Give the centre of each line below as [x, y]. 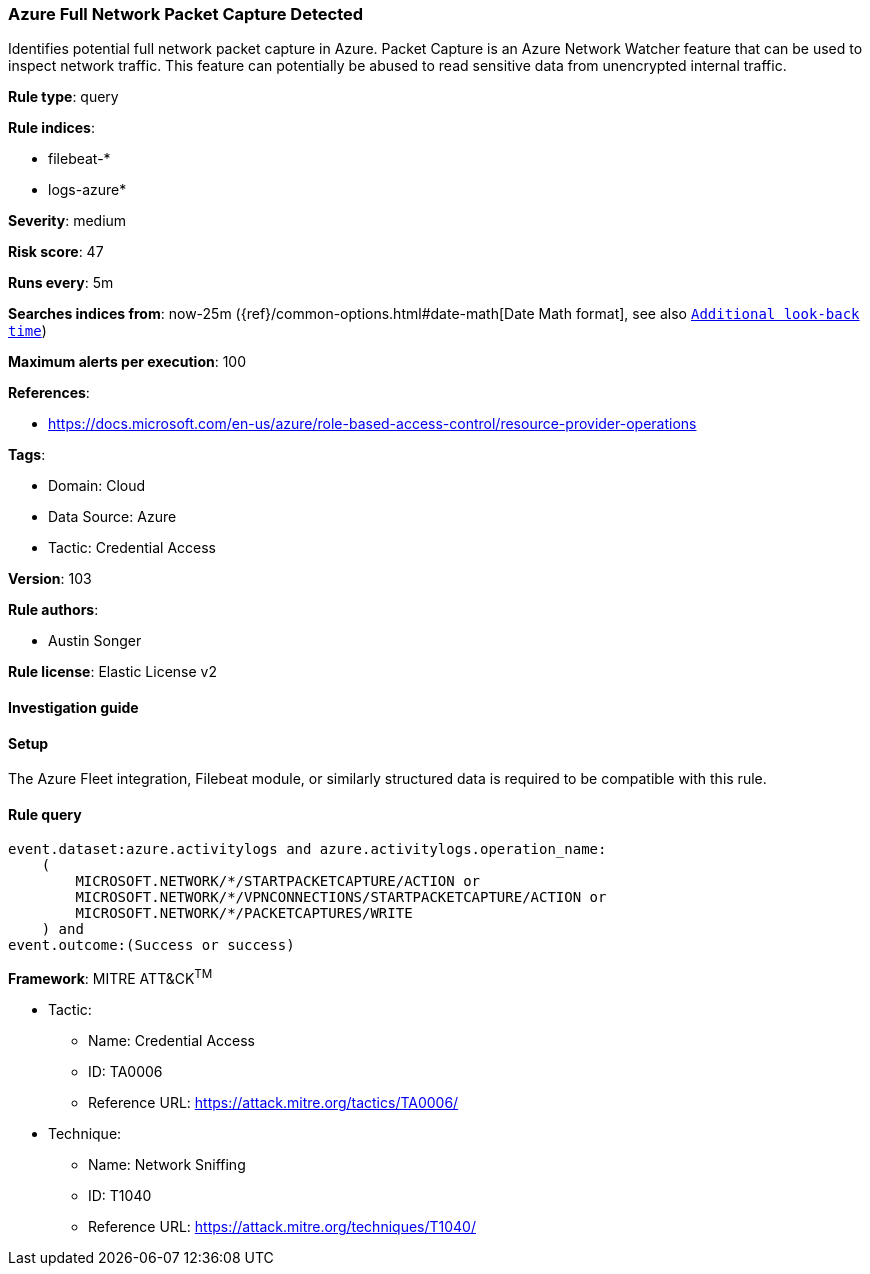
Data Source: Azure [112, 517]
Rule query [45, 814]
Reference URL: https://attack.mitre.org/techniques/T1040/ [282, 1227]
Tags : [27, 455]
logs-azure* [87, 190]
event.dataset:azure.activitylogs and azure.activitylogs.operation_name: [307, 849]
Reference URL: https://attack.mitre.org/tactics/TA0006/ [273, 1103]
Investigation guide [73, 707]
